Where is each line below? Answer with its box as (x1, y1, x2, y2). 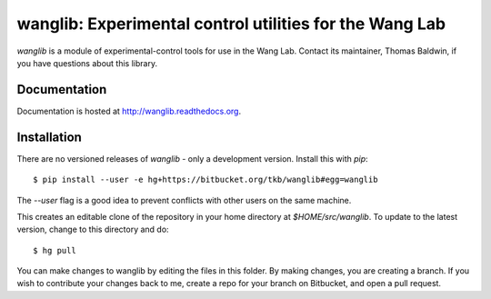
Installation (16, 129, 82, 145)
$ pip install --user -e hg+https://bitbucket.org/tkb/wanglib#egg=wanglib (33, 174, 378, 185)
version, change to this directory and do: (16, 224, 169, 235)
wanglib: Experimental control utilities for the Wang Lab (16, 14, 446, 34)
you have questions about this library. (16, 57, 158, 68)
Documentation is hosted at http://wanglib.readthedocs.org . (16, 105, 241, 116)
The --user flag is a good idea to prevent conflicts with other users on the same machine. (16, 194, 352, 205)
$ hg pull (33, 245, 76, 255)
